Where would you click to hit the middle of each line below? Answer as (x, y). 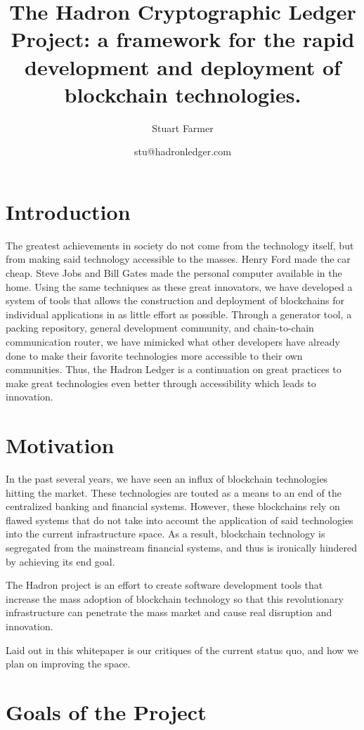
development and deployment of (183, 66)
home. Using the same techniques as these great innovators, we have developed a (179, 286)
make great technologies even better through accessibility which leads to (161, 383)
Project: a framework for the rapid (183, 39)
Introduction (68, 211)
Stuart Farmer (183, 128)
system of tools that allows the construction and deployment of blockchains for (175, 300)
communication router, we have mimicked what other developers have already (173, 341)
